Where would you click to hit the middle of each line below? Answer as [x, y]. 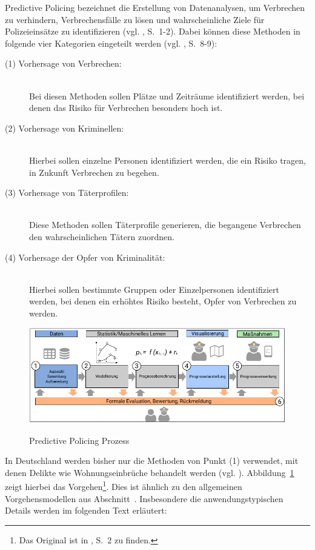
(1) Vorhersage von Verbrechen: [63, 63]
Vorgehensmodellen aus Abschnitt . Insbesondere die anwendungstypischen [144, 498]
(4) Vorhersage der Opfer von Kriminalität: [85, 257]
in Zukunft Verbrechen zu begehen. [94, 172]
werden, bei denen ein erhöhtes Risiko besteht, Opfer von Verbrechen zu [163, 301]
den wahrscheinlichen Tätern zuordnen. [102, 236]
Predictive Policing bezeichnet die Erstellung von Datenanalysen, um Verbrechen [155, 7]
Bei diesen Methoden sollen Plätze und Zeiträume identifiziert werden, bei [167, 96]
